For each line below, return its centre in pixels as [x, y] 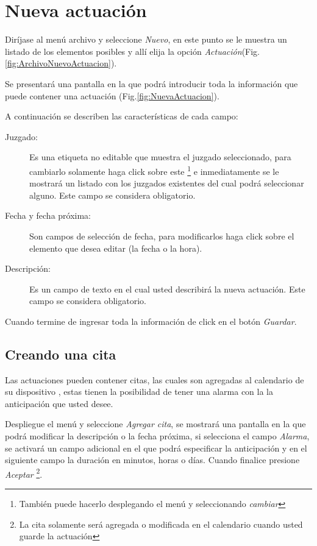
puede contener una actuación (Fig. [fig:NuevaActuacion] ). [112, 95]
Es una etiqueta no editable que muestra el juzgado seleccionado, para [160, 157]
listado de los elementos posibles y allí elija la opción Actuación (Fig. [133, 51]
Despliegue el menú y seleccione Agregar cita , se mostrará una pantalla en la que [155, 424]
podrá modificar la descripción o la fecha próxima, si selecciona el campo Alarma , [157, 436]
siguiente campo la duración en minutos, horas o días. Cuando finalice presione [152, 460]
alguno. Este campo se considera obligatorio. [112, 195]
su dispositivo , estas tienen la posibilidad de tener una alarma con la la [139, 392]
